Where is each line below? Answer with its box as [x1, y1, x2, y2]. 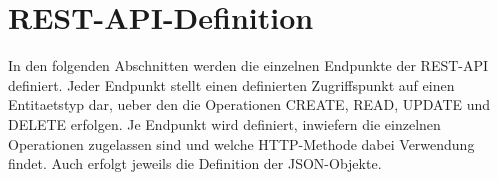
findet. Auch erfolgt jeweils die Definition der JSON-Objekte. [8, 153, 382, 174]
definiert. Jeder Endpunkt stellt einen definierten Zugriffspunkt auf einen [8, 74, 455, 95]
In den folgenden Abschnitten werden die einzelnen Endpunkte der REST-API [8, 55, 489, 76]
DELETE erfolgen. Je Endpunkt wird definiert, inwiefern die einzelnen [8, 113, 441, 134]
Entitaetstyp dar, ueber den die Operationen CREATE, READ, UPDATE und [8, 94, 491, 115]
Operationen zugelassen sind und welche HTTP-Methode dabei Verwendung [8, 133, 475, 154]
